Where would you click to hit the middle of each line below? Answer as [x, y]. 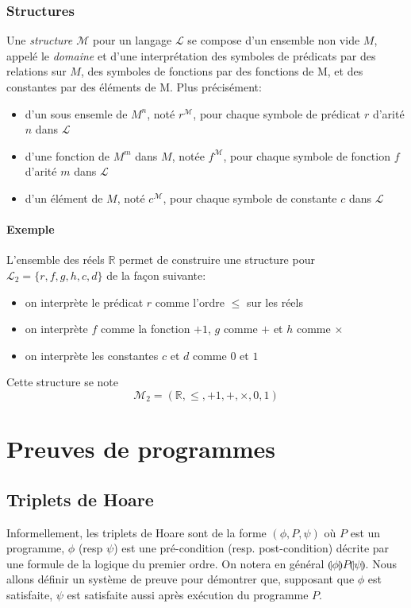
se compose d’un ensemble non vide [274, 40]
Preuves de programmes [141, 449]
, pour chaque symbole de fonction [307, 155]
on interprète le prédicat [84, 302]
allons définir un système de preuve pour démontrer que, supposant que [181, 579]
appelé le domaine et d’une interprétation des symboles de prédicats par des [191, 55]
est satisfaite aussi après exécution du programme [188, 594]
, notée [188, 155]
